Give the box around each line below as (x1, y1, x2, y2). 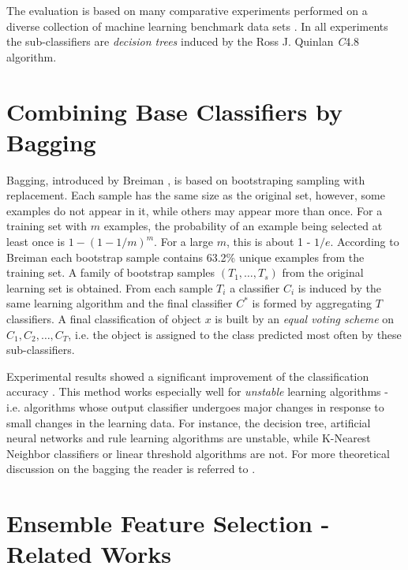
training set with (6, 218, 88, 234)
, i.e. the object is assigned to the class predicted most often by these (68, 326, 402, 342)
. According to (330, 233, 399, 250)
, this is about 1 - (226, 233, 311, 250)
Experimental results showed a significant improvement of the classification (6, 367, 369, 384)
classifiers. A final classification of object (6, 311, 201, 327)
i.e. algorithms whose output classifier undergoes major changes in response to (6, 399, 384, 415)
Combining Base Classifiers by (6, 95, 342, 127)
